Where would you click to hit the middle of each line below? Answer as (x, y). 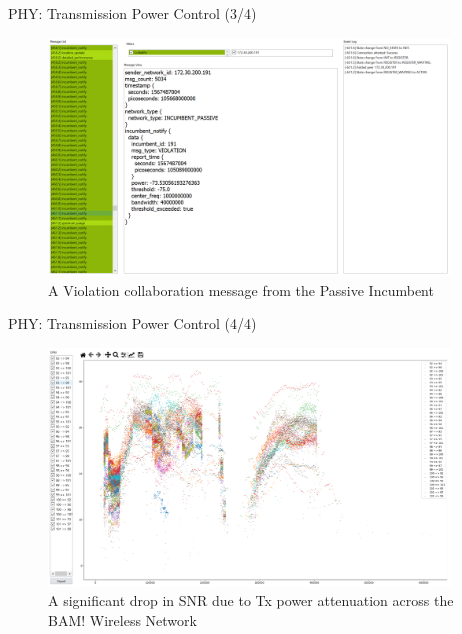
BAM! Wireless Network (122, 619)
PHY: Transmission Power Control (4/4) (132, 323)
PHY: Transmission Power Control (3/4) (132, 13)
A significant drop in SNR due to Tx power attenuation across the (251, 600)
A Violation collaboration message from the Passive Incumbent (241, 289)
